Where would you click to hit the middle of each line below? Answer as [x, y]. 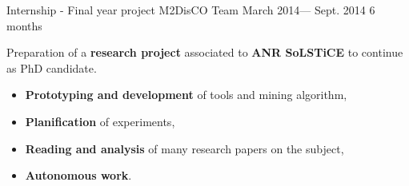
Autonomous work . [78, 175]
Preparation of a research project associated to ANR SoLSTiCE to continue [205, 52]
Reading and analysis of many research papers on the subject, [184, 148]
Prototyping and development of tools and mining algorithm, [186, 95]
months [24, 25]
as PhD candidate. [52, 67]
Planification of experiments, [100, 121]
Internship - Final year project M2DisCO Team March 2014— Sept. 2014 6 [191, 10]
